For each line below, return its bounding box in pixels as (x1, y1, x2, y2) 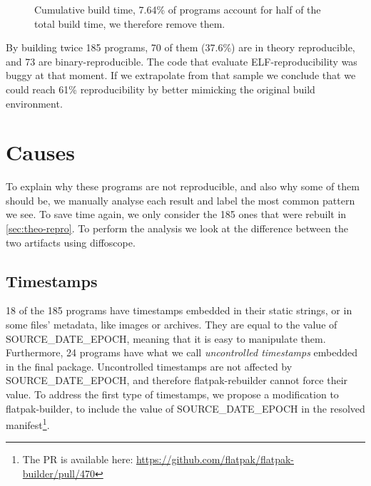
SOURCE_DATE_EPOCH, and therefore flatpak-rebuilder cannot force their (6, 373, 348, 388)
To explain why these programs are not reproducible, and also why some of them (6, 179, 360, 194)
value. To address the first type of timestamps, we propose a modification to (6, 387, 339, 402)
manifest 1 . (6, 415, 50, 432)
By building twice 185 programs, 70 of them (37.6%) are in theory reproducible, (6, 40, 355, 55)
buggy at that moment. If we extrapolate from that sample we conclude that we (6, 68, 356, 83)
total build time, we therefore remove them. (34, 16, 225, 31)
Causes (6, 138, 75, 167)
